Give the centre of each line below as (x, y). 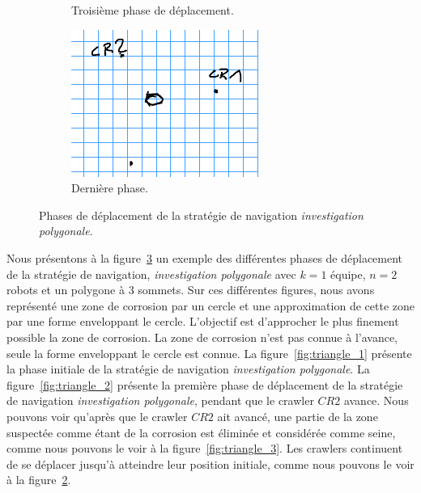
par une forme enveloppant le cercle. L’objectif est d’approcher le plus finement (203, 321)
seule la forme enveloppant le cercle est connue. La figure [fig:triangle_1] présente (209, 353)
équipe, (348, 274)
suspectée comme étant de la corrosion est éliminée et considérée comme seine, (201, 432)
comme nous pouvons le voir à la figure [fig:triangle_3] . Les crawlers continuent (205, 448)
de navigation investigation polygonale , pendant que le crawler (160, 400)
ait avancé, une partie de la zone (298, 416)
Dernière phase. (110, 188)
